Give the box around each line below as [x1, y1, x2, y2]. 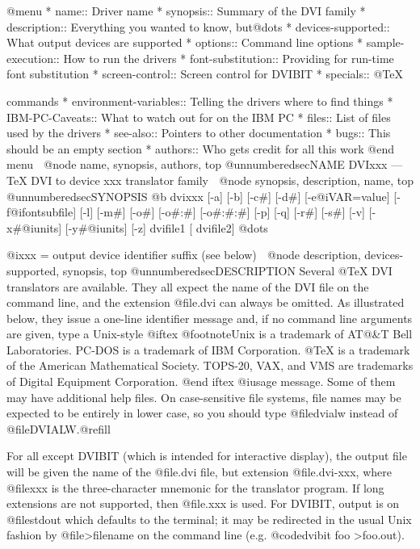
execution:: [6, 49, 60, 66]
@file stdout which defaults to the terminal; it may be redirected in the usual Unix [6, 510, 412, 527]
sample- [366, 34, 405, 51]
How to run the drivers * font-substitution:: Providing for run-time [63, 49, 394, 66]
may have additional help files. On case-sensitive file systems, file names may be [6, 388, 401, 405]
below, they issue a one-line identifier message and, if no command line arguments [6, 309, 413, 326]
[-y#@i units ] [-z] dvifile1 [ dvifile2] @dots [65, 219, 268, 236]
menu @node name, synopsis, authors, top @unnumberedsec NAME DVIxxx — [6, 156, 403, 173]
